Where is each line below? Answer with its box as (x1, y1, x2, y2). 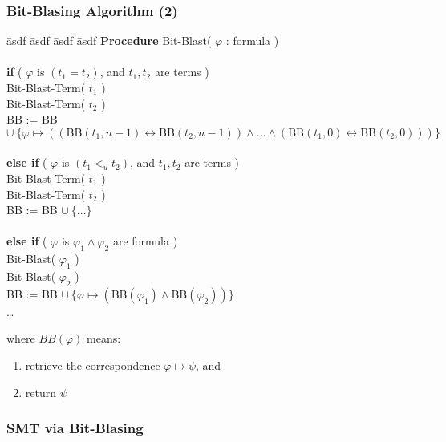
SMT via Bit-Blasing (6, 418, 144, 438)
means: (87, 330, 121, 347)
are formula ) (112, 233, 178, 249)
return (25, 383, 57, 400)
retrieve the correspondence (25, 356, 160, 373)
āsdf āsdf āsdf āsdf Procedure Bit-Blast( (6, 32, 212, 49)
